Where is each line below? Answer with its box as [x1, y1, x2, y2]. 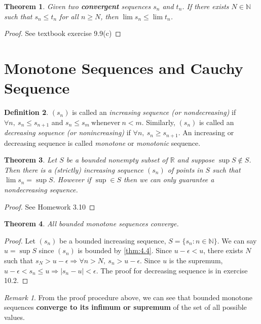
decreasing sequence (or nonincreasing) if [4, 127, 131, 138]
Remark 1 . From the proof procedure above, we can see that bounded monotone [4, 292, 252, 302]
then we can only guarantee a [124, 174, 214, 185]
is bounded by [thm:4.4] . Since [78, 245, 172, 256]
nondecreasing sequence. [4, 184, 78, 194]
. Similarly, [141, 116, 175, 127]
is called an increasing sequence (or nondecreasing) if [72, 107, 236, 117]
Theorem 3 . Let [4, 154, 57, 165]
